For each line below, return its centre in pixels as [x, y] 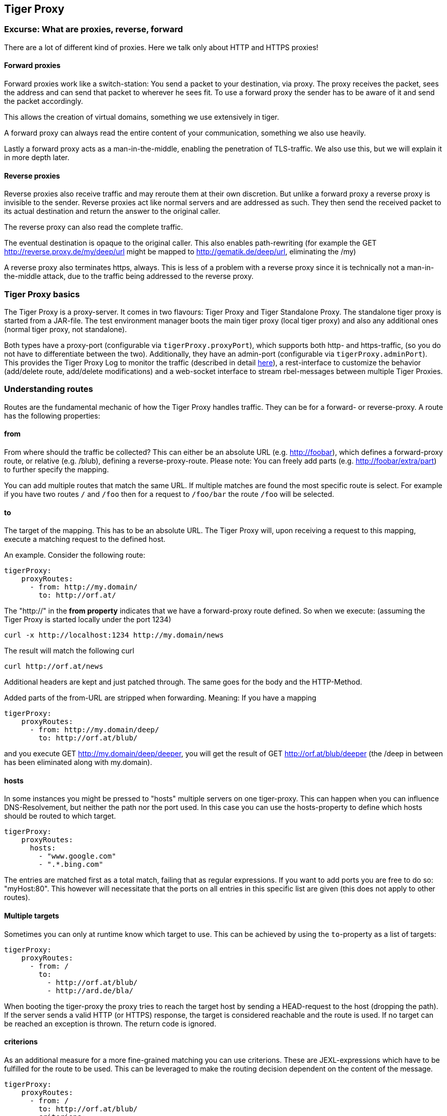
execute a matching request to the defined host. [85, 539]
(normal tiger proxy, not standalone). [66, 329]
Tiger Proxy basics [42, 294]
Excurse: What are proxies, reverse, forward [93, 29]
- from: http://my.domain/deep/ [95, 730]
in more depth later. [37, 158]
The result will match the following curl [69, 651]
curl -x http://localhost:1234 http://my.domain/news [114, 635]
